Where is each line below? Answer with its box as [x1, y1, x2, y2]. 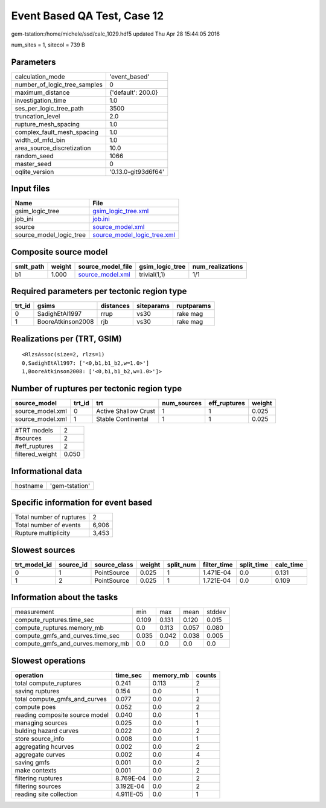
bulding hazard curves [14, 726, 78, 735]
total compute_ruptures [14, 679, 81, 687]
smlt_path [14, 262, 45, 271]
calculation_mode [14, 72, 66, 81]
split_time [239, 560, 269, 569]
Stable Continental [95, 415, 149, 423]
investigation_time [14, 96, 66, 104]
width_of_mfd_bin [14, 136, 66, 144]
